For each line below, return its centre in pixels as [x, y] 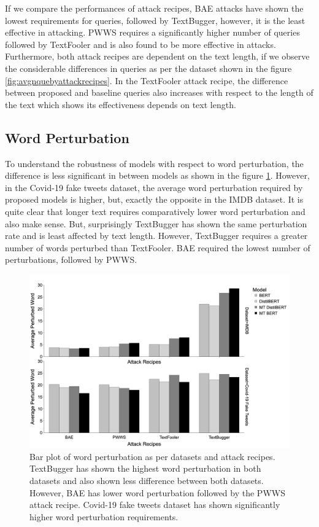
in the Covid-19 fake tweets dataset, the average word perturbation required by [154, 187]
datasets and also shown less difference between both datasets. [147, 481]
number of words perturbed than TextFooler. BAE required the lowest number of [158, 247]
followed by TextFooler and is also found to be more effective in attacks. [140, 44]
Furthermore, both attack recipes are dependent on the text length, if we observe [157, 56]
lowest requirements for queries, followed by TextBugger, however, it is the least [155, 20]
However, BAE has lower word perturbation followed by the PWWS [157, 492]
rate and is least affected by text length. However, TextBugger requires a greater [156, 236]
